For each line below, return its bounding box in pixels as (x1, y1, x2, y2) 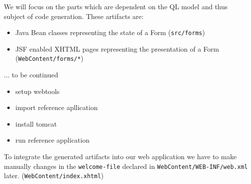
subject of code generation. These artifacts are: (4, 11, 143, 21)
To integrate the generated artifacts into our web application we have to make (4, 151, 237, 162)
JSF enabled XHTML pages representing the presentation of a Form (15, 43, 219, 54)
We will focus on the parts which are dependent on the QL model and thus (4, 1, 228, 11)
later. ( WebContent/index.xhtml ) (4, 170, 104, 181)
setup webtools (15, 86, 60, 96)
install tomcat (15, 118, 57, 129)
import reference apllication (15, 102, 98, 112)
